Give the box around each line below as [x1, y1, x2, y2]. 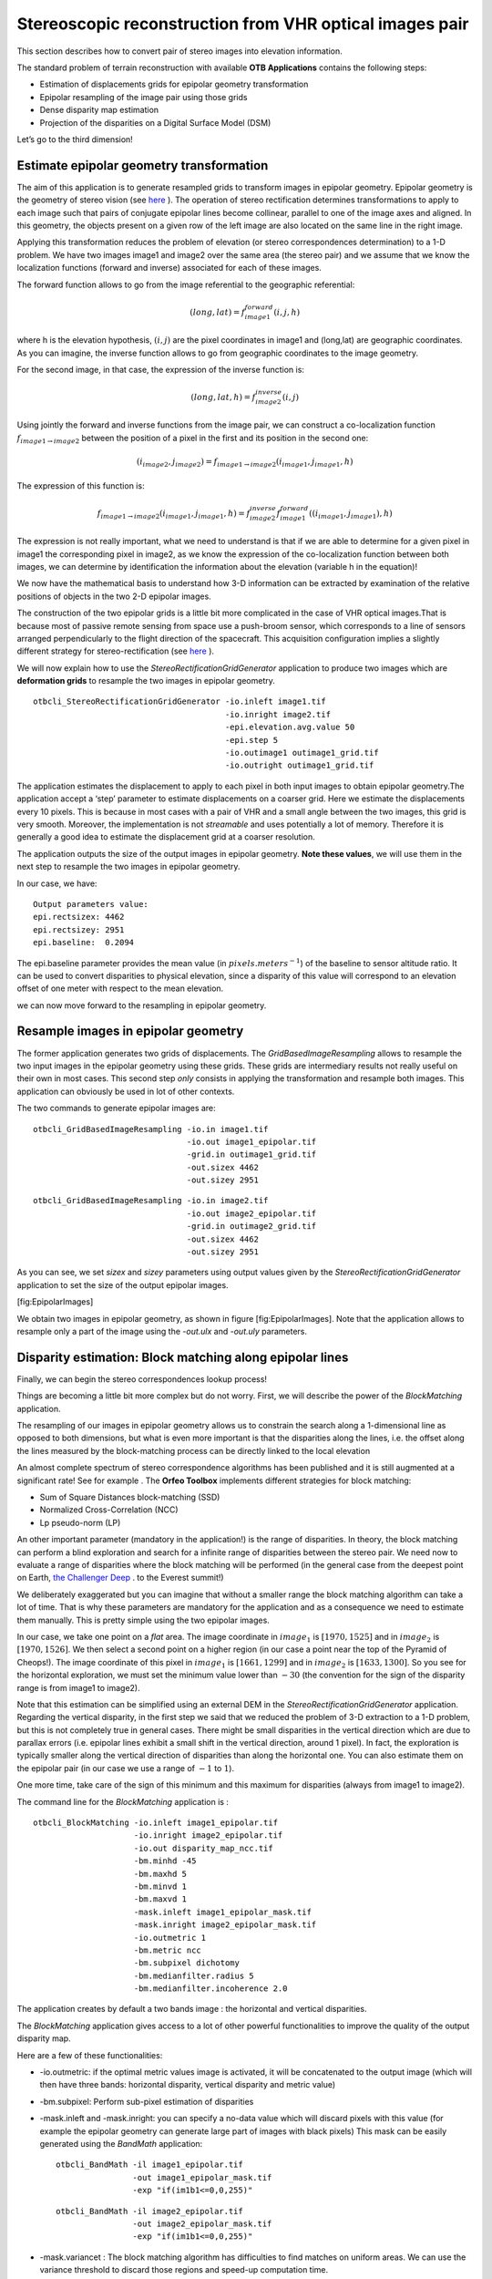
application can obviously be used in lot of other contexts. [16, 1086, 235, 1097]
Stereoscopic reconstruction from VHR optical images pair [16, 14, 469, 34]
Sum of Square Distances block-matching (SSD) [39, 1491, 220, 1503]
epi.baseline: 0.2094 [33, 937, 135, 948]
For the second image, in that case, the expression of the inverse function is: [16, 364, 305, 375]
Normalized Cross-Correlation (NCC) [39, 1504, 179, 1515]
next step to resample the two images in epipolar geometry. [16, 861, 241, 872]
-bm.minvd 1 [133, 1881, 187, 1892]
